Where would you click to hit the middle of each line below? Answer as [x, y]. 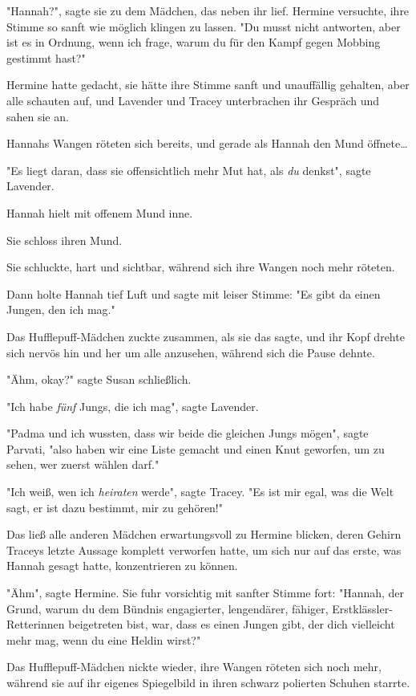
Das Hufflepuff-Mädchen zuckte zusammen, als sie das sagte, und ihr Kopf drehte [206, 336]
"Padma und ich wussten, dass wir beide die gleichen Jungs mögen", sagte [188, 433]
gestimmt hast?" [46, 57]
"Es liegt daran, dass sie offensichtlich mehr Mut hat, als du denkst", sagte [189, 170]
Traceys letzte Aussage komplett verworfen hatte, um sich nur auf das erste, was [204, 549]
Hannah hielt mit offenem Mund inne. [100, 212]
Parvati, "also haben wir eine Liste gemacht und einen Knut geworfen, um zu [196, 448]
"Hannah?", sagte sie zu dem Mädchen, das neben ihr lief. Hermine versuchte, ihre [208, 10]
